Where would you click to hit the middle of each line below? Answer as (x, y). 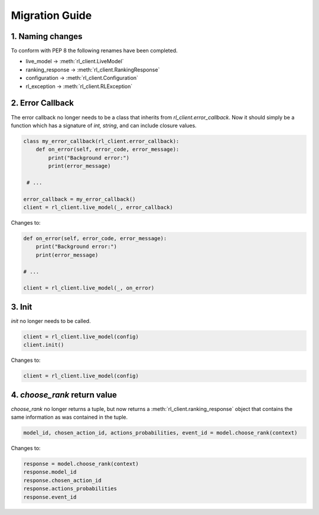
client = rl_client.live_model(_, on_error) (89, 288)
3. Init (22, 307)
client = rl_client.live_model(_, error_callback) (98, 208)
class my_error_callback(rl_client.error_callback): (101, 141)
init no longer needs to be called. (51, 321)
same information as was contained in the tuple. (69, 417)
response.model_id (50, 472)
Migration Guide (51, 15)
